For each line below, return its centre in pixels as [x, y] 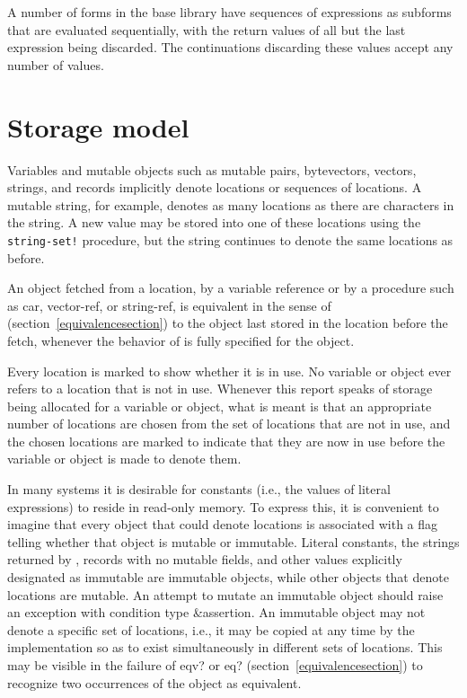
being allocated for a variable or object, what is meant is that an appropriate [220, 406]
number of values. [56, 64]
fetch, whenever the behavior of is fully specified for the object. [181, 340]
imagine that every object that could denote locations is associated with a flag [223, 524]
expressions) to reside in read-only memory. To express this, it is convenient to [223, 506]
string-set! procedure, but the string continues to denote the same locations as [230, 239]
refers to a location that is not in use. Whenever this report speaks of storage [220, 389]
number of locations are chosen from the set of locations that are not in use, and [229, 424]
